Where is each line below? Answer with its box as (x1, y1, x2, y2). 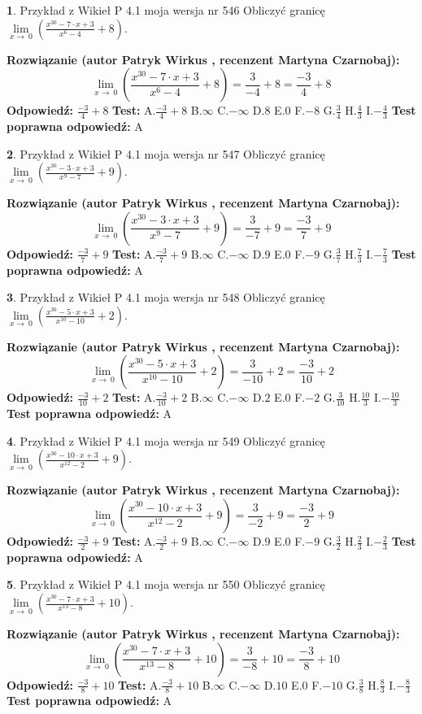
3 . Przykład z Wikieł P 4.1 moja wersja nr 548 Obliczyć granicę (7, 289, 325, 306)
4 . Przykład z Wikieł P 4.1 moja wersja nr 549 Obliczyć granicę (7, 432, 325, 449)
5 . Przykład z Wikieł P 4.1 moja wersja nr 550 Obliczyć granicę (7, 576, 325, 593)
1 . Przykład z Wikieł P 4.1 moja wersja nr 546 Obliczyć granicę (7, 2, 325, 18)
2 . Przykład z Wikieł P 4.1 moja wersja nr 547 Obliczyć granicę (7, 145, 325, 162)
